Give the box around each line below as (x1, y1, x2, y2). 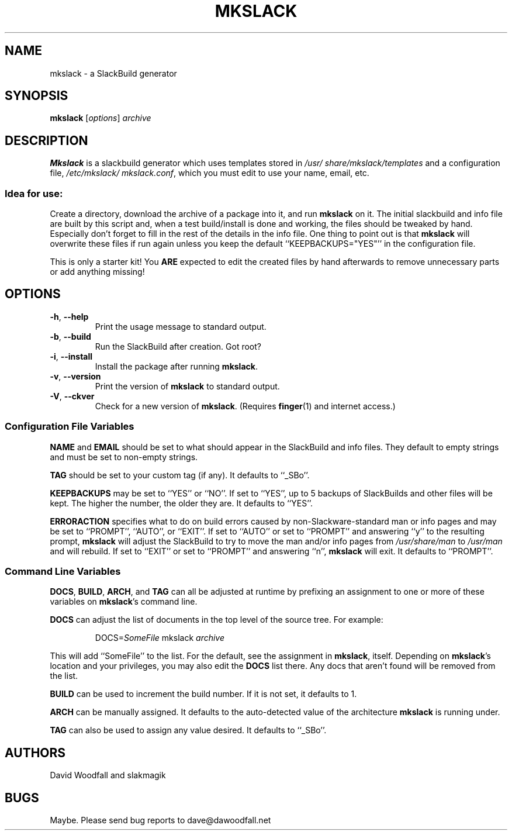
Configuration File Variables (5, 420, 134, 433)
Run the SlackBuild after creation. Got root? (95, 341, 262, 351)
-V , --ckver (50, 391, 95, 401)
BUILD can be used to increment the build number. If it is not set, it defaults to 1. (50, 689, 357, 699)
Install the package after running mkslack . (95, 361, 258, 371)
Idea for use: (5, 187, 63, 199)
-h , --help (50, 311, 89, 322)
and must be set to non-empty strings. (50, 451, 198, 462)
